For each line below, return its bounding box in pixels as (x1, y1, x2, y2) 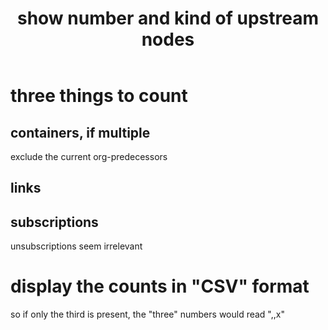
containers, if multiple (10, 124, 151, 141)
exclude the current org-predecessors (10, 151, 168, 162)
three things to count (10, 85, 188, 107)
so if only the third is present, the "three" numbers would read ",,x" (10, 308, 285, 321)
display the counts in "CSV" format (10, 275, 310, 298)
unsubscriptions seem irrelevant (10, 240, 143, 252)
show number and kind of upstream (16, 7, 320, 30)
